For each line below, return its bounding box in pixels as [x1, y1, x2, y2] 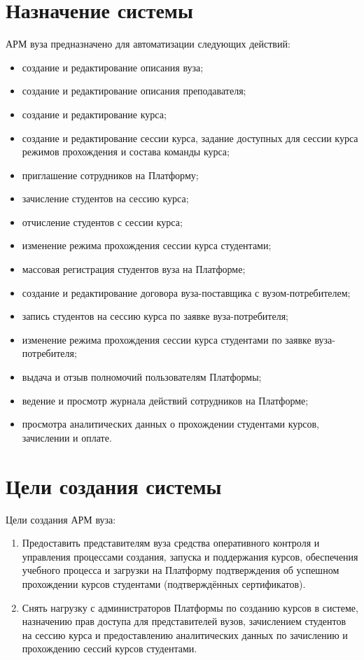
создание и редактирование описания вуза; [22, 59, 204, 74]
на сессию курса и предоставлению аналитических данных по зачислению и [22, 627, 348, 642]
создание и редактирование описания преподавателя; [22, 83, 246, 98]
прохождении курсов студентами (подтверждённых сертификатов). [22, 576, 306, 591]
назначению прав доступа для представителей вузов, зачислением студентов [22, 614, 346, 629]
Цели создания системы [6, 471, 222, 500]
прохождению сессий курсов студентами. [22, 641, 197, 656]
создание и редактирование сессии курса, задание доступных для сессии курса [22, 130, 358, 145]
